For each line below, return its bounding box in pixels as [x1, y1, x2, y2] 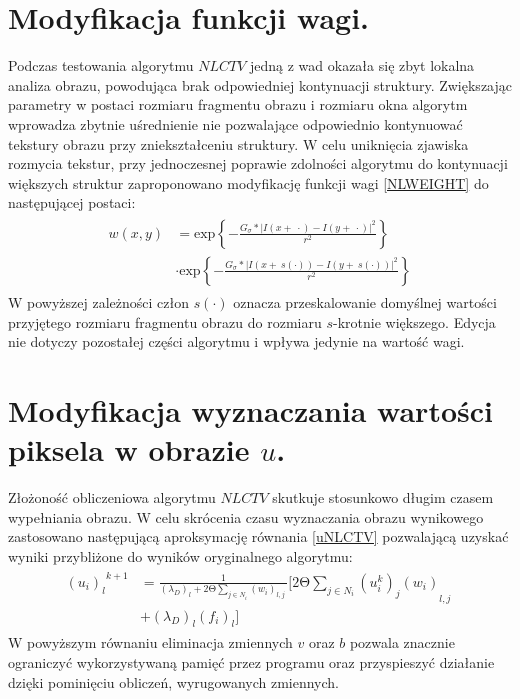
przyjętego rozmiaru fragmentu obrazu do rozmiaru [8, 311, 322, 332]
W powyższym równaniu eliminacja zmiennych [8, 632, 293, 653]
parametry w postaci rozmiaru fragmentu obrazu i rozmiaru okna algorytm [8, 94, 468, 115]
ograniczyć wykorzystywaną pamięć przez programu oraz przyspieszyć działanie [8, 652, 495, 673]
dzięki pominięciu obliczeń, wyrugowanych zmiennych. [8, 671, 339, 692]
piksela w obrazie [8, 429, 250, 470]
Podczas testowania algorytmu [8, 55, 194, 76]
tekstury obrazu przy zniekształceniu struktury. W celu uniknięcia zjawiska [8, 133, 469, 154]
